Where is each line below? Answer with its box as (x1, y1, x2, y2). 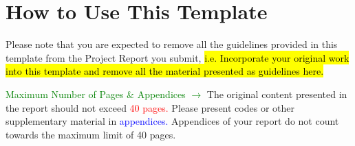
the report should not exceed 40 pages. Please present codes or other (6, 100, 294, 114)
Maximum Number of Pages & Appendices (6, 86, 186, 101)
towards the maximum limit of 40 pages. (6, 127, 176, 141)
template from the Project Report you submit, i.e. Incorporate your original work (6, 50, 349, 64)
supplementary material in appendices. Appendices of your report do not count (6, 114, 339, 128)
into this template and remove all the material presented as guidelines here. (6, 64, 324, 78)
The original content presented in (206, 86, 347, 101)
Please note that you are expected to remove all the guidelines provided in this (6, 37, 338, 51)
